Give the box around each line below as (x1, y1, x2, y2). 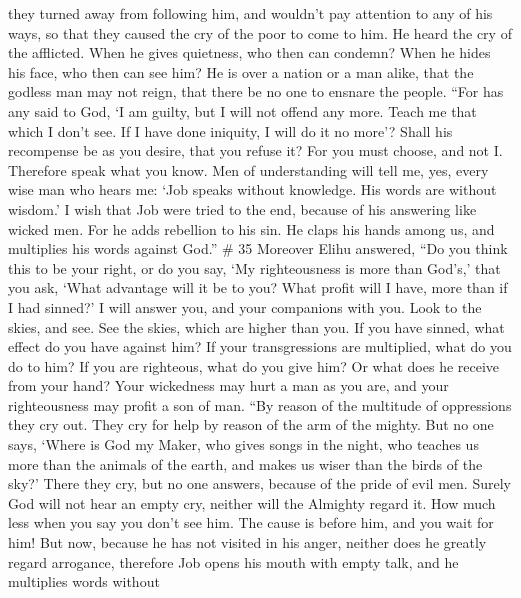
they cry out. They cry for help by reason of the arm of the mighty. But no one (8, 414, 494, 435)
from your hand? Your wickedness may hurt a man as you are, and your (8, 375, 449, 396)
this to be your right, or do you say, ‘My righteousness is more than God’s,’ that (8, 257, 501, 278)
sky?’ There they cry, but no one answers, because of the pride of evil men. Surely (8, 473, 511, 494)
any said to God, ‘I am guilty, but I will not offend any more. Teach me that (8, 100, 477, 121)
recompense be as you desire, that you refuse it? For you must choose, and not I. (8, 140, 503, 161)
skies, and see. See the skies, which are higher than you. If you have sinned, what (8, 316, 505, 337)
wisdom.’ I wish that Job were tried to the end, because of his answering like (8, 198, 477, 219)
